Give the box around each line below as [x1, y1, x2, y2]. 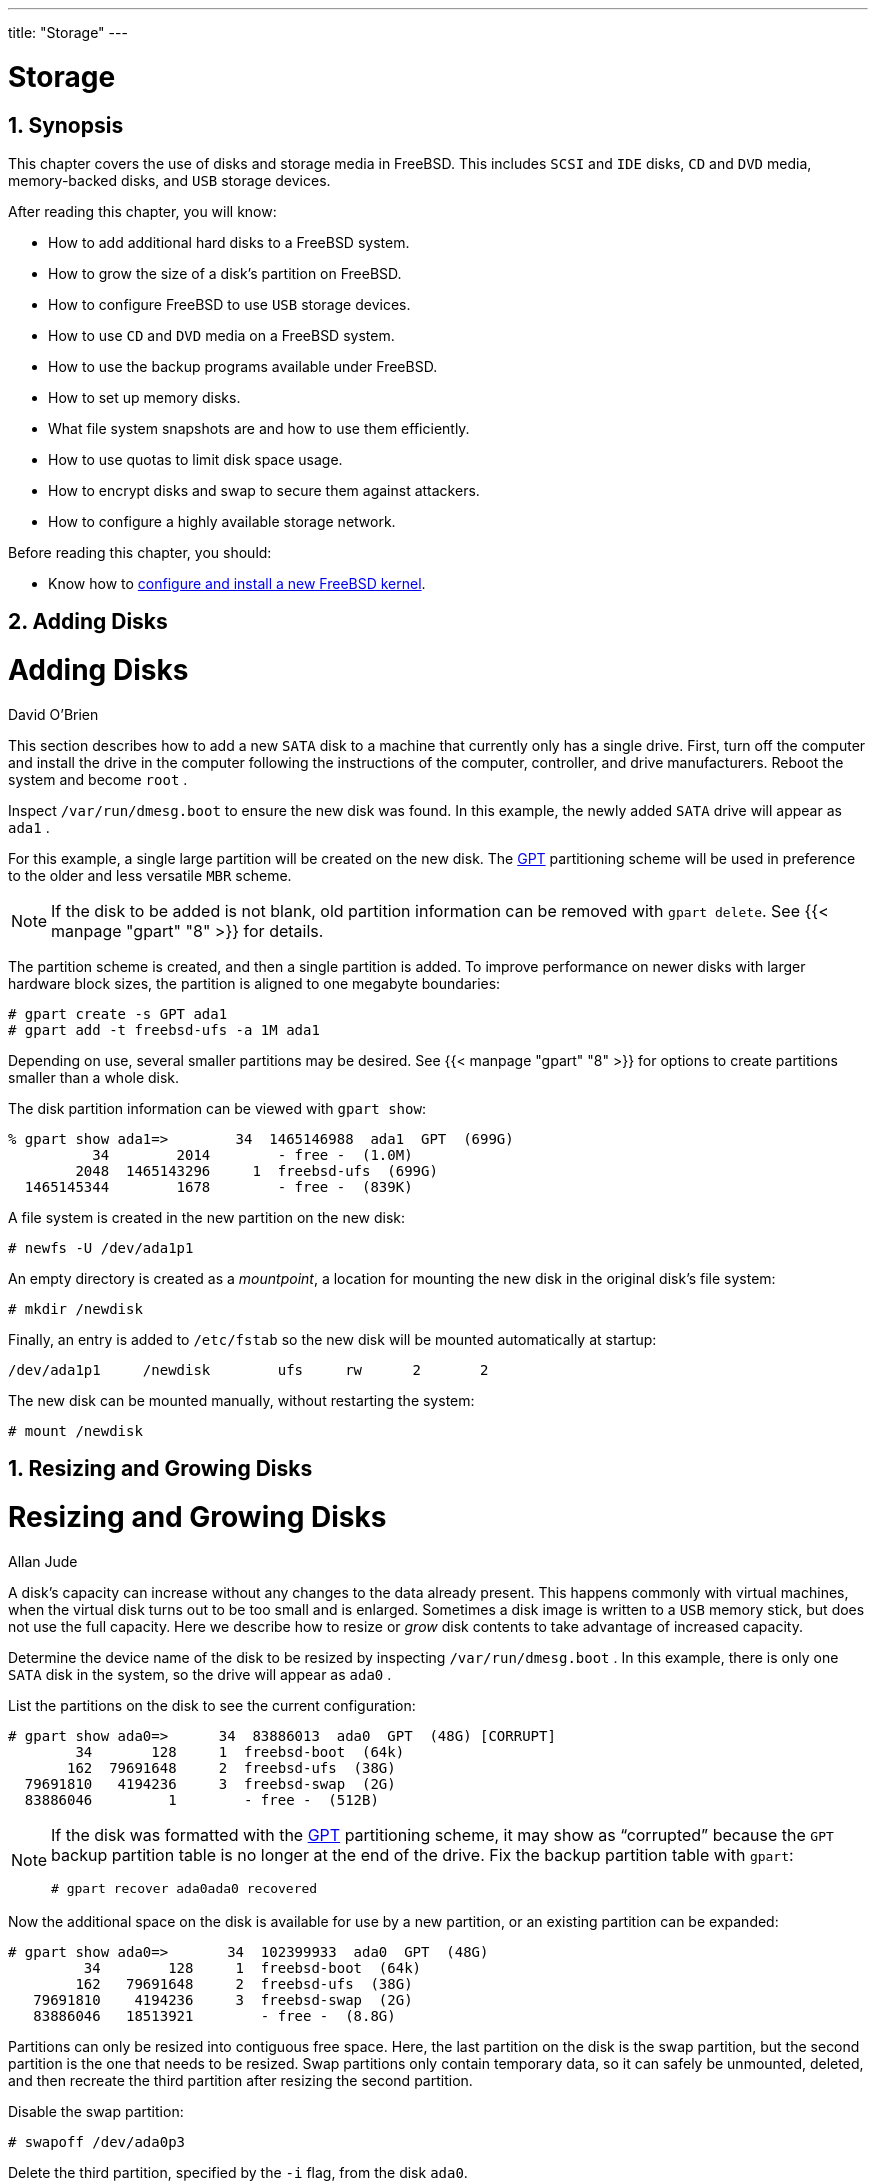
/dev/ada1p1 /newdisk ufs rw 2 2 [8, 1361, 489, 1378]
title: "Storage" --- [8, 24, 128, 41]
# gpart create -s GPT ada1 [8, 1005, 228, 1022]
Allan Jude [8, 1552, 78, 1570]
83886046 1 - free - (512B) [24, 1791, 379, 1808]
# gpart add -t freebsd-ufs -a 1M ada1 [8, 1021, 320, 1038]
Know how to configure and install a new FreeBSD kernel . [48, 574, 426, 592]
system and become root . [8, 770, 188, 788]
